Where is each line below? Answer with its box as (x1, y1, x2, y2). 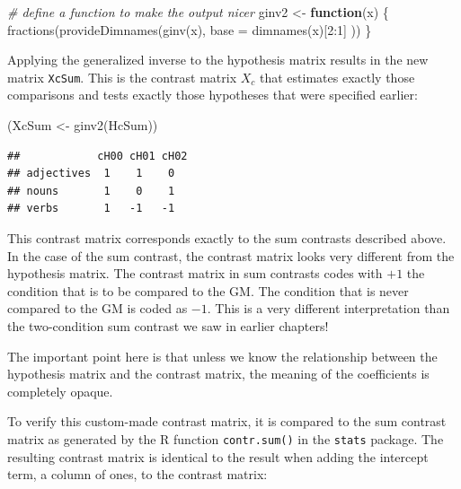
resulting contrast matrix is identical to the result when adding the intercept (7, 447, 429, 466)
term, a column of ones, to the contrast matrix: (7, 465, 268, 484)
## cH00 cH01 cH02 (7, 149, 188, 162)
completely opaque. (7, 381, 113, 400)
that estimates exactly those (260, 67, 415, 86)
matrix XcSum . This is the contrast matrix (7, 67, 237, 86)
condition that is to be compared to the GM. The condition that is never (7, 281, 409, 300)
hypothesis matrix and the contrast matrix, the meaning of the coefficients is (7, 364, 430, 383)
